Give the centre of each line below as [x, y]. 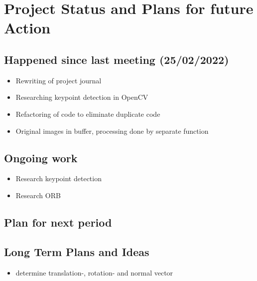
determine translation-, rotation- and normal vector [94, 272]
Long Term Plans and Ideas [77, 251]
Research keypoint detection [59, 178]
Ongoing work [41, 157]
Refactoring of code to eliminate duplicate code [88, 114]
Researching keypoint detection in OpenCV [82, 97]
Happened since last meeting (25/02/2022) [117, 59]
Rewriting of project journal [59, 80]
